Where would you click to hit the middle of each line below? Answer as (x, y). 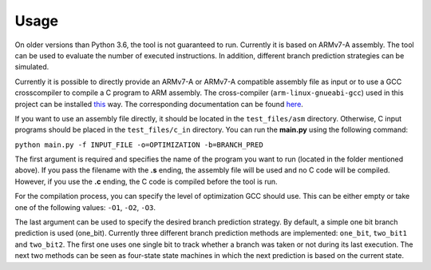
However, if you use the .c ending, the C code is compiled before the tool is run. (146, 181)
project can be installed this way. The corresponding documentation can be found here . (159, 104)
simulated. (32, 67)
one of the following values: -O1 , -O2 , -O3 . (85, 207)
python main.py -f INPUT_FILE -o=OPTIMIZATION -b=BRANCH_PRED (139, 145)
